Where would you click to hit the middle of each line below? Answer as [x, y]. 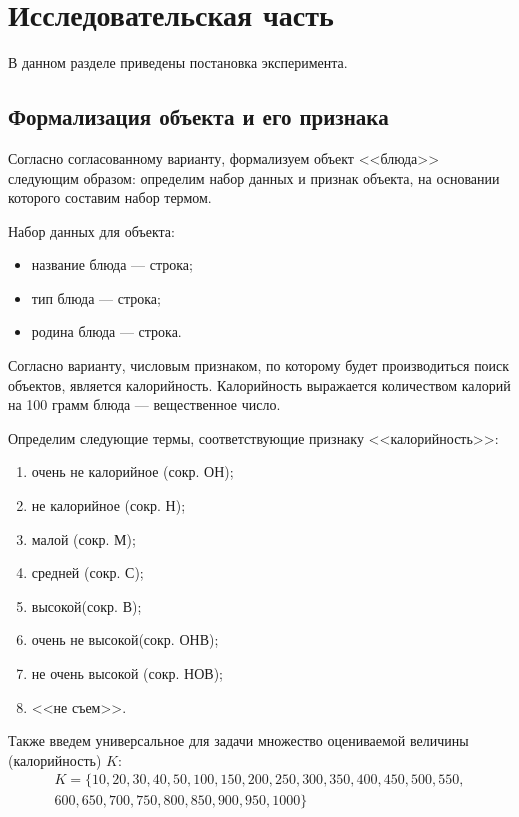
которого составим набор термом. [110, 197]
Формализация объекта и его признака [198, 116]
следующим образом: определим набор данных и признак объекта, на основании [254, 177]
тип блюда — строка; [96, 297]
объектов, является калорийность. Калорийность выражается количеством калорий [259, 384]
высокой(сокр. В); [86, 605]
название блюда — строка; [112, 264]
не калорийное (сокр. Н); [108, 505]
